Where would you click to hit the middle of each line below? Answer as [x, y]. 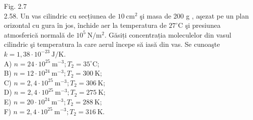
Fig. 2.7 [15, 6]
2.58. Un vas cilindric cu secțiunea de [60, 15]
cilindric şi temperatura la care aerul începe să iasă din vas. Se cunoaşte [112, 44]
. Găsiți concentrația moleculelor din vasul [168, 34]
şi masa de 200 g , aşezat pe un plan [194, 15]
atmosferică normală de [39, 34]
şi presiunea [203, 25]
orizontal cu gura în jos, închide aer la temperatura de [85, 25]
